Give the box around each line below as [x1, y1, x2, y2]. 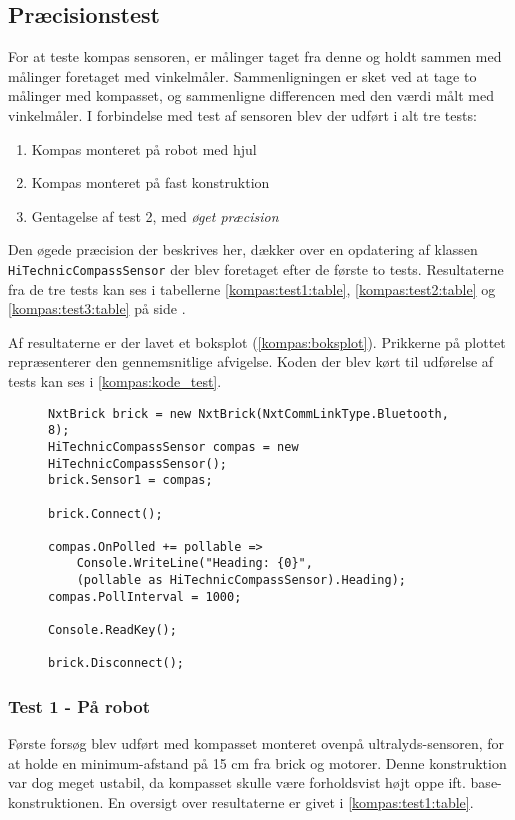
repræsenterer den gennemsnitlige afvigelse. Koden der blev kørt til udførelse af [8, 351, 494, 372]
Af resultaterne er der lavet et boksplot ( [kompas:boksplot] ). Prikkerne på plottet [8, 331, 506, 352]
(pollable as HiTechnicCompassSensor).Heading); [76, 573, 406, 588]
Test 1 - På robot [8, 694, 150, 718]
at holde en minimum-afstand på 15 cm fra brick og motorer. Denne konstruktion [8, 752, 507, 773]
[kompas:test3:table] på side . [8, 298, 186, 319]
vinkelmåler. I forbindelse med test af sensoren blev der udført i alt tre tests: [8, 104, 477, 125]
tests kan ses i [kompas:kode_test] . [8, 370, 222, 391]
